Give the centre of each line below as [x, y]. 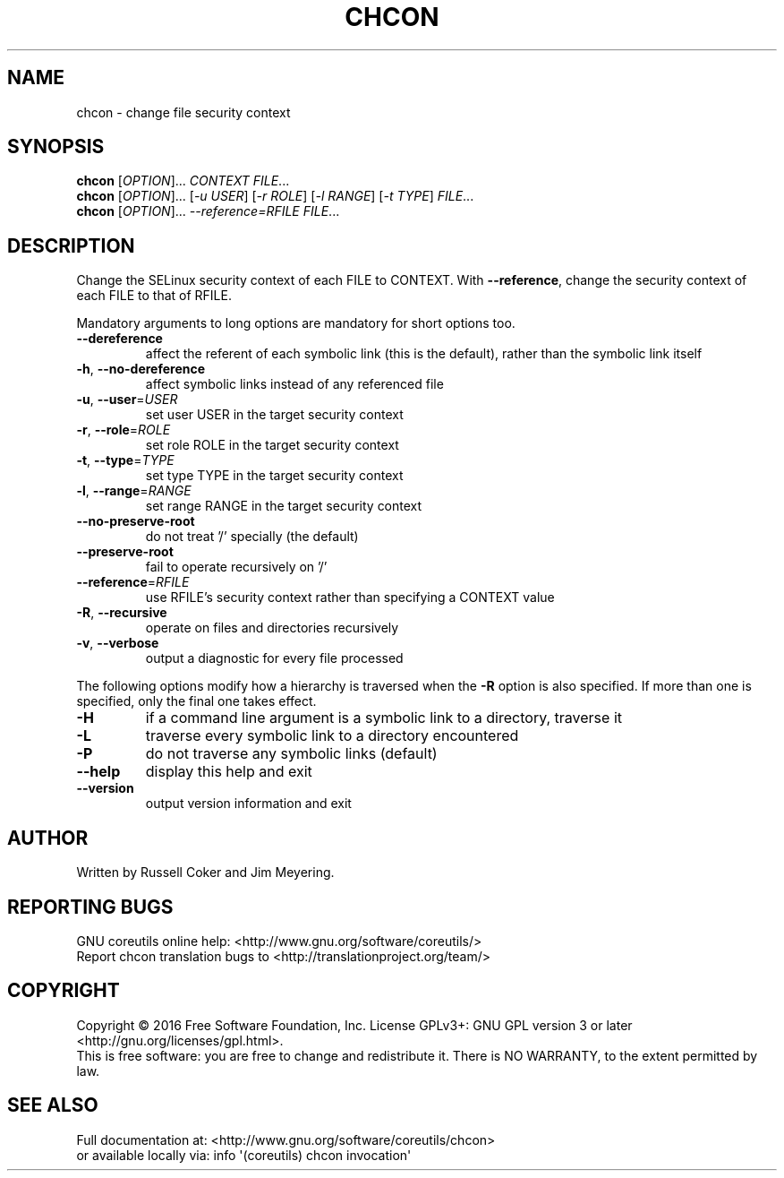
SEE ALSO [53, 1105]
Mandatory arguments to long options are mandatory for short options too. [296, 323]
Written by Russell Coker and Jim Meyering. [205, 873]
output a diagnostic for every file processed [274, 658]
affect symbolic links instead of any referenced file [294, 384]
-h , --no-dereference [141, 369]
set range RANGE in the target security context [284, 506]
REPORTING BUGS [90, 907]
